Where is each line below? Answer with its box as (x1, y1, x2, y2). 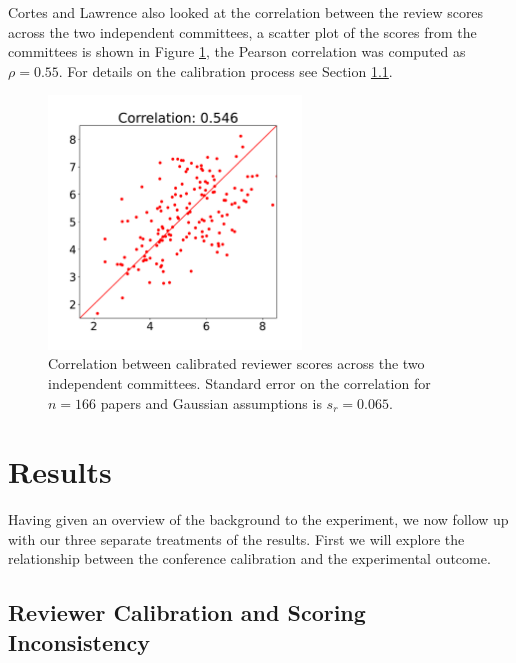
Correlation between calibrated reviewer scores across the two (48, 353, 425, 374)
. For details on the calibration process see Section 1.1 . (58, 60, 393, 81)
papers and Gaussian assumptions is (100, 392, 322, 413)
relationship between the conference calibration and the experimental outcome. (8, 548, 491, 569)
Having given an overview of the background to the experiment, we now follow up (8, 509, 509, 530)
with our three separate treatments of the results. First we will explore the (8, 528, 465, 549)
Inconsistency (8, 626, 150, 657)
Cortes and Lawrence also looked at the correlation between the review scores (8, 2, 484, 22)
